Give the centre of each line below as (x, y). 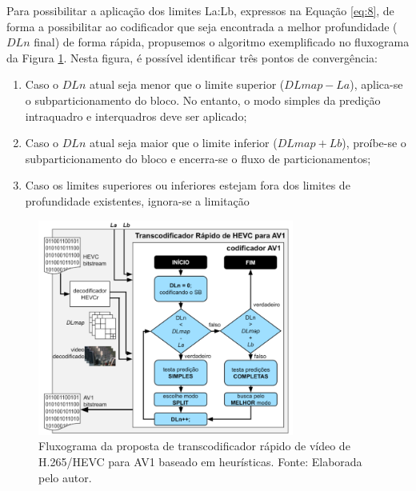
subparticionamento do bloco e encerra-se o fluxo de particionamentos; (198, 158)
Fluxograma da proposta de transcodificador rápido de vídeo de (194, 446)
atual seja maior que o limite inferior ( (183, 143)
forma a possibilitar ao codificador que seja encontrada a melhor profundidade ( (202, 26)
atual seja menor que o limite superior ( (187, 84)
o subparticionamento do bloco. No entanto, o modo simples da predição (203, 100)
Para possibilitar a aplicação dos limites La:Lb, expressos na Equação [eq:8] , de (200, 10)
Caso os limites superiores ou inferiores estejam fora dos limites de (188, 185)
